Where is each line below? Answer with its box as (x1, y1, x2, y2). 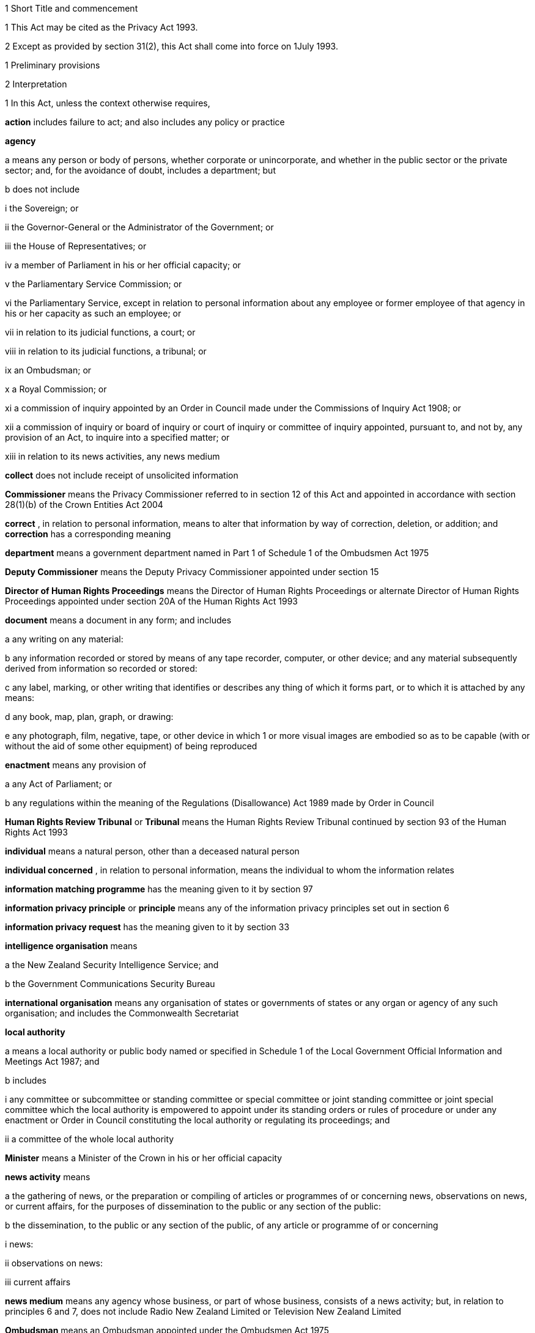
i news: (5, 1239, 34, 1249)
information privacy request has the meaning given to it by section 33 (5, 922, 290, 932)
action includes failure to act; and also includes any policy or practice (5, 117, 285, 127)
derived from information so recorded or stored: (5, 663, 197, 674)
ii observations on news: (5, 1258, 103, 1268)
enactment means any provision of (5, 760, 147, 770)
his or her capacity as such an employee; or (5, 308, 182, 318)
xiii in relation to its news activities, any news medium (5, 451, 220, 461)
